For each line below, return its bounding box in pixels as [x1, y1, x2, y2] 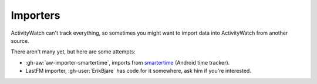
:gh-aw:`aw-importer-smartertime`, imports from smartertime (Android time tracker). [25, 59, 230, 66]
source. [11, 37, 29, 44]
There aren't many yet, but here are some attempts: [11, 48, 136, 55]
